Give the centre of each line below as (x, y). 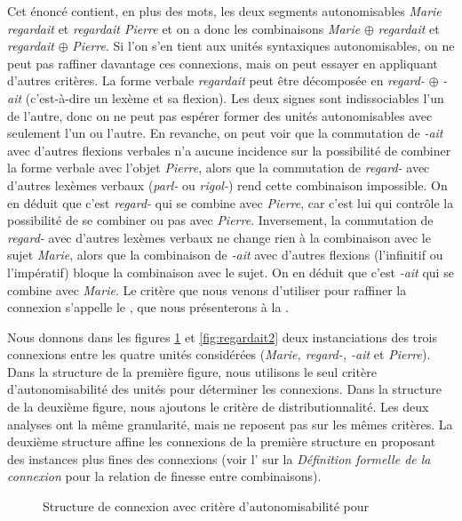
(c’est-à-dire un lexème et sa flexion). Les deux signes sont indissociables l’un (235, 97)
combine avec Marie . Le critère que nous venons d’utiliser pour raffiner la (207, 289)
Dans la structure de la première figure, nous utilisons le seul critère (192, 371)
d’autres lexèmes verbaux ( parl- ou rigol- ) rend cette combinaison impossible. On (227, 184)
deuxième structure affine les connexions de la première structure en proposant (222, 441)
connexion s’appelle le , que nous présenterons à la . (148, 307)
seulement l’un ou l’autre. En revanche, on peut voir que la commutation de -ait (225, 133)
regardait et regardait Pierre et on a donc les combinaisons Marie (184, 28)
